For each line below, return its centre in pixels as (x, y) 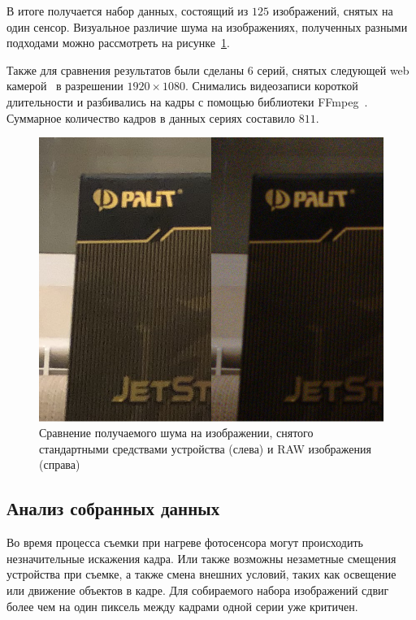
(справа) (60, 464)
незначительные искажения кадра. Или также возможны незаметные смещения (201, 558)
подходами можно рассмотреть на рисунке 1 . (118, 43)
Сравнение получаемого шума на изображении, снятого (176, 433)
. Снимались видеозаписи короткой (271, 86)
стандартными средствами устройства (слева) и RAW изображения (205, 448)
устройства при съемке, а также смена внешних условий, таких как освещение (201, 574)
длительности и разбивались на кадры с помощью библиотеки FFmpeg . (187, 101)
